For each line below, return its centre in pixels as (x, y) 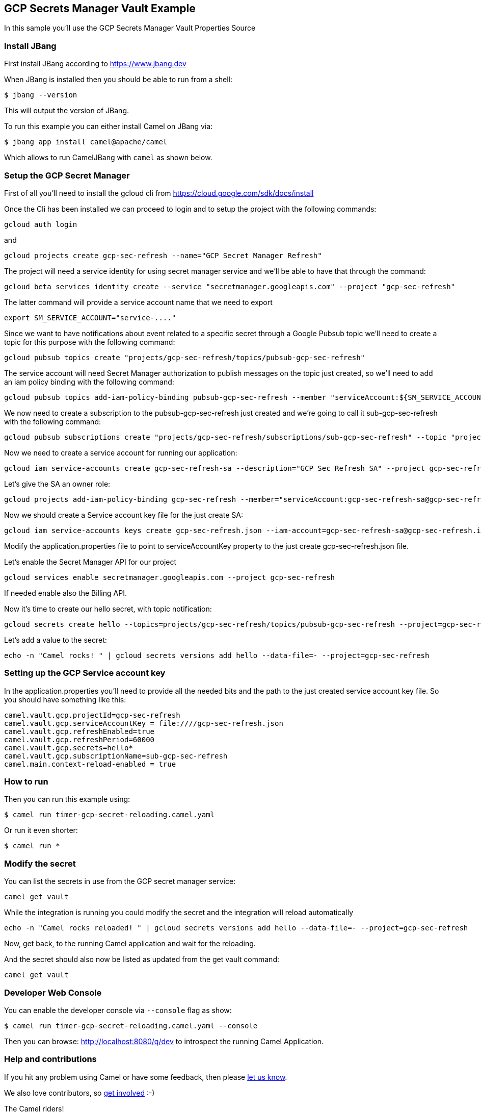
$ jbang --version (41, 95)
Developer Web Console (53, 992)
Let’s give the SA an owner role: (57, 484)
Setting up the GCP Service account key (85, 673)
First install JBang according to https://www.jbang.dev (95, 64)
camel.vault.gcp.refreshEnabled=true (79, 731)
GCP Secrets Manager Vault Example (100, 8)
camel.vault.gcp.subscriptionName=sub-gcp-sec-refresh (116, 756)
